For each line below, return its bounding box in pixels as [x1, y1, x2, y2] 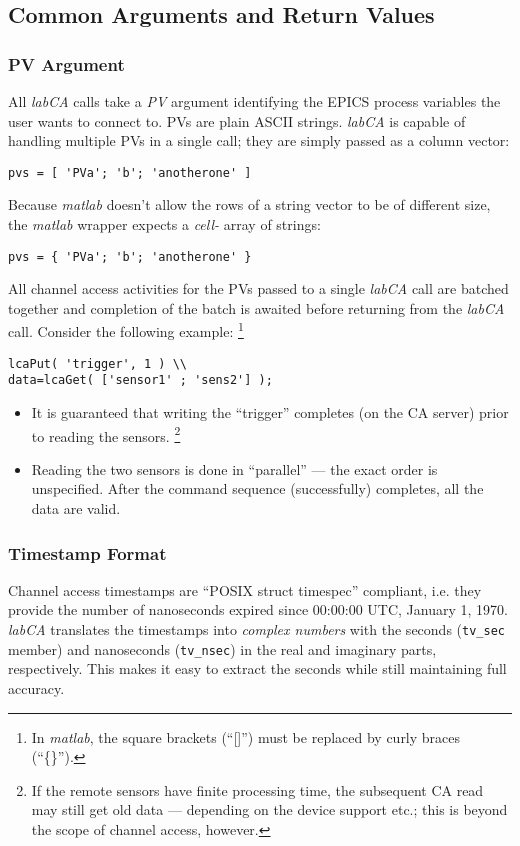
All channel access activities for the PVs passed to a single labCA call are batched [8, 278, 509, 299]
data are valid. [31, 498, 121, 519]
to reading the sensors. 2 [31, 422, 181, 446]
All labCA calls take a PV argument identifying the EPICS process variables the [8, 91, 501, 111]
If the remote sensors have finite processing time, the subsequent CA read [31, 779, 484, 800]
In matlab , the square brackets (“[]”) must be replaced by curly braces [31, 726, 461, 747]
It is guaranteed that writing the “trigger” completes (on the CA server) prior [31, 402, 509, 423]
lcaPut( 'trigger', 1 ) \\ [8, 356, 187, 371]
